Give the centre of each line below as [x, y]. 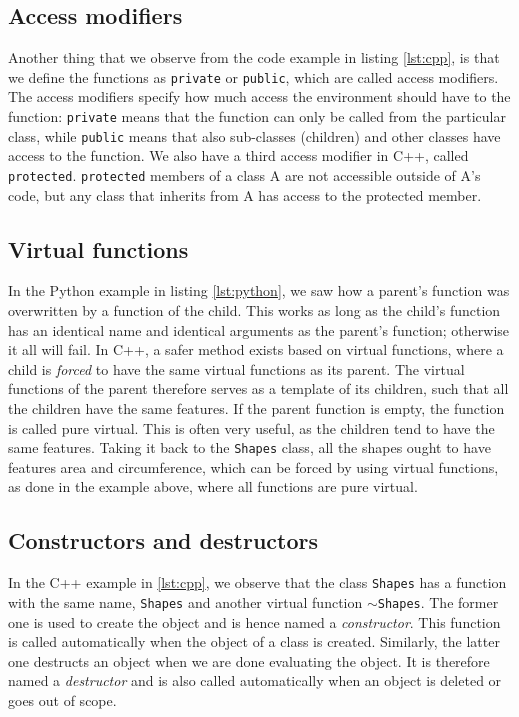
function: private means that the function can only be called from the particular [257, 116]
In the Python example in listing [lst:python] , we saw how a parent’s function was [259, 290]
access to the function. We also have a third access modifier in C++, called [238, 155]
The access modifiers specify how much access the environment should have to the [259, 96]
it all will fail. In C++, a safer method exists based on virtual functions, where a [256, 349]
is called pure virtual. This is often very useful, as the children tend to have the [251, 427]
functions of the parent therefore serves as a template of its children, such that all [258, 388]
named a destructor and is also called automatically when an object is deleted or [255, 680]
